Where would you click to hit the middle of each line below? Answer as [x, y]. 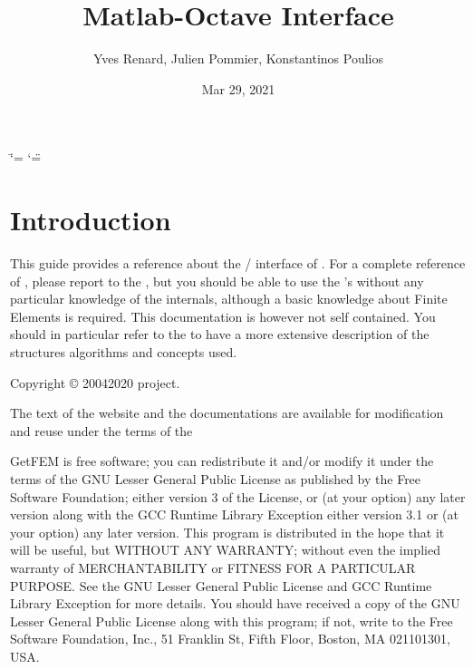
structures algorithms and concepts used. [124, 352]
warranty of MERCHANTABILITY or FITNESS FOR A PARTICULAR [213, 567]
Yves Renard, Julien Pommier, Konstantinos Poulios [238, 58]
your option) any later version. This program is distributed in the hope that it [227, 532]
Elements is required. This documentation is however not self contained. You [223, 316]
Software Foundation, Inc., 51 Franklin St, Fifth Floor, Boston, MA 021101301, [230, 639]
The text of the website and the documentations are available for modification [227, 413]
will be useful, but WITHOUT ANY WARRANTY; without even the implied [225, 550]
